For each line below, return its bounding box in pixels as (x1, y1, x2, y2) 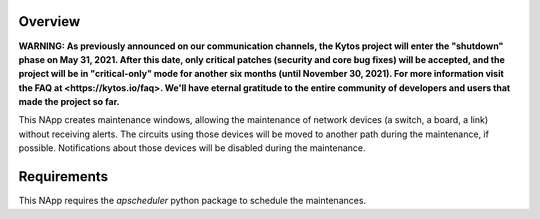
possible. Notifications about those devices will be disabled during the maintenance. (18, 142, 366, 154)
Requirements (18, 168, 109, 185)
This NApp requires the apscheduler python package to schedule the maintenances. (18, 195, 367, 207)
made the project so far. (18, 96, 120, 108)
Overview (18, 13, 81, 30)
